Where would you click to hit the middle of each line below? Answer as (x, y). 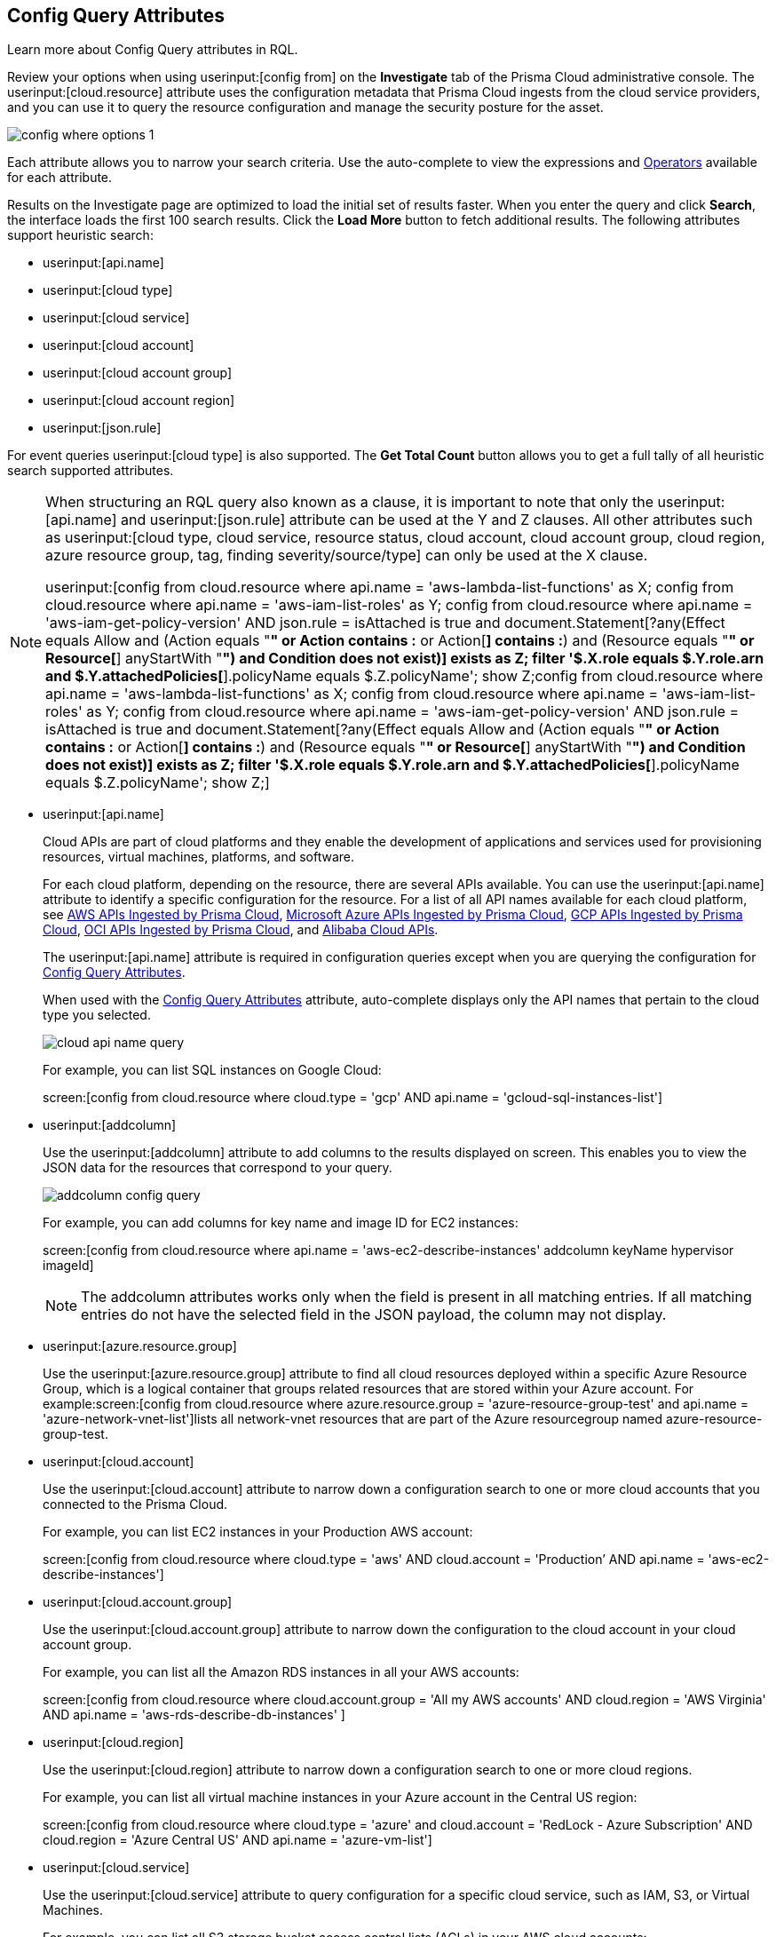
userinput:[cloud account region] (139, 401)
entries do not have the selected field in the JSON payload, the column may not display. (374, 1315)
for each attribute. (60, 178)
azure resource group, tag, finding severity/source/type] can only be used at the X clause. (347, 556)
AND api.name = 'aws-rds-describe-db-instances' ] (194, 1715)
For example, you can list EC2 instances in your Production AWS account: (258, 1532)
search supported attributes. (91, 471)
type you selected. (97, 1015)
